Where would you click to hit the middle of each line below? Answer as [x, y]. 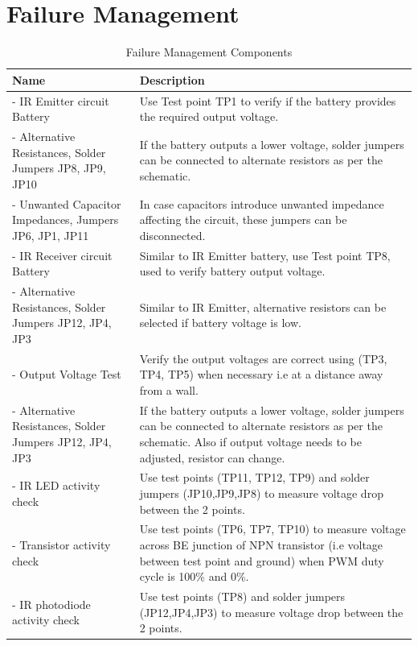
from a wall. [169, 389]
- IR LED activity [56, 485]
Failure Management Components [209, 52]
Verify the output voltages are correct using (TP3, [263, 358]
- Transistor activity [61, 545]
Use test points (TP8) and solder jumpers [242, 596]
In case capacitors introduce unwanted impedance [262, 203]
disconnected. [172, 235]
